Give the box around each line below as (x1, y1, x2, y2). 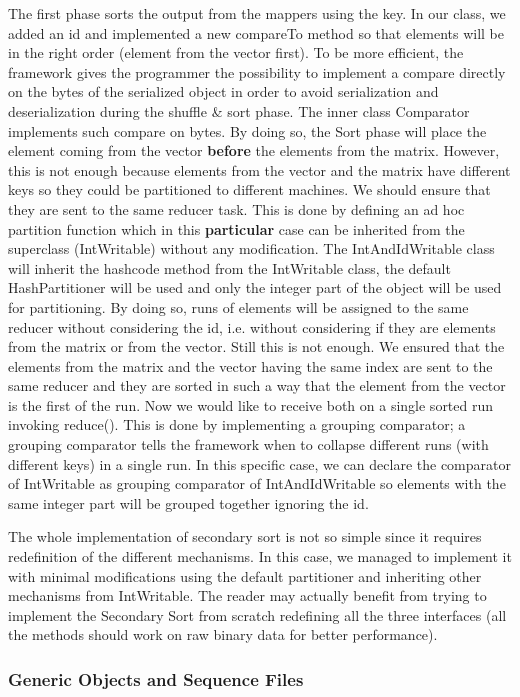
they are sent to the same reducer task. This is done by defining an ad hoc (8, 198, 465, 219)
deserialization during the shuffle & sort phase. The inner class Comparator (8, 100, 470, 121)
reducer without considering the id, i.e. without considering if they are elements (8, 316, 496, 337)
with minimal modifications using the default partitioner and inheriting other (8, 565, 482, 586)
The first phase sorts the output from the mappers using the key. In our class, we (8, 3, 506, 23)
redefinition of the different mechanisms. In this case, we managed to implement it (8, 546, 512, 567)
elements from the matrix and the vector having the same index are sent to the (8, 355, 493, 376)
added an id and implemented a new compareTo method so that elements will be (8, 22, 504, 43)
